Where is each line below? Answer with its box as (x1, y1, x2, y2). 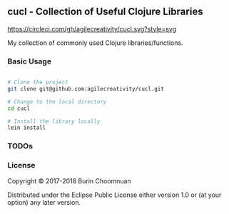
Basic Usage (7, 56, 52, 66)
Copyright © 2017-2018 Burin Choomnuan (7, 176, 132, 185)
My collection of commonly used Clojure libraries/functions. (7, 39, 183, 47)
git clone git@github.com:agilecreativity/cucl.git (7, 85, 164, 92)
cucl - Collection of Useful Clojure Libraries (7, 6, 203, 18)
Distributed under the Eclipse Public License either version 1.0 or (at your (7, 190, 222, 199)
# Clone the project (7, 78, 69, 86)
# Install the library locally (7, 118, 101, 125)
